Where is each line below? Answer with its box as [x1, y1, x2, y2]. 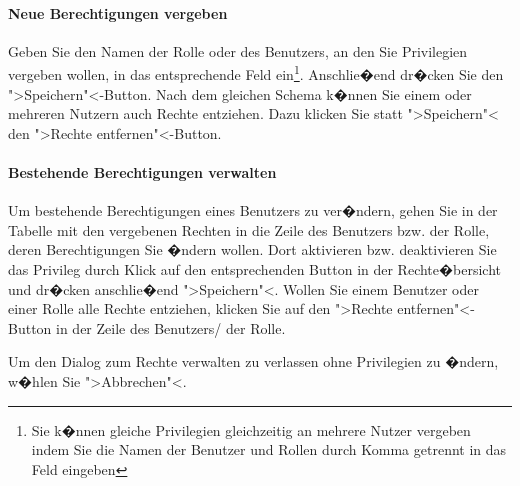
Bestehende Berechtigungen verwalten [8, 162, 277, 183]
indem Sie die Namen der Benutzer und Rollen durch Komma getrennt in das [31, 439, 507, 460]
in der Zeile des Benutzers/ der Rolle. [56, 317, 286, 338]
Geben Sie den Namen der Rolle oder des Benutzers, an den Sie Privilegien [8, 40, 468, 61]
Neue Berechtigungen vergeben [8, 2, 228, 23]
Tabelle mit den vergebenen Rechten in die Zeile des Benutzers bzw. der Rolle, [8, 219, 490, 240]
